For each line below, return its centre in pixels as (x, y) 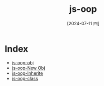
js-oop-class (25, 78)
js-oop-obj (23, 62)
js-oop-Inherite (27, 73)
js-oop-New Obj (28, 68)
